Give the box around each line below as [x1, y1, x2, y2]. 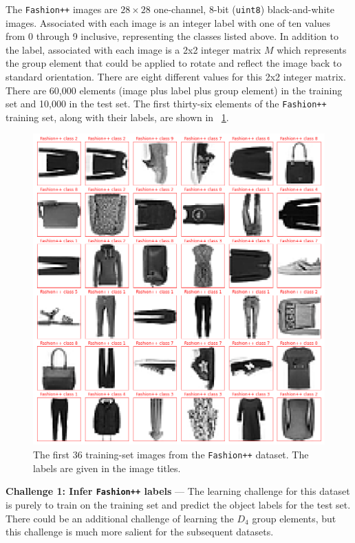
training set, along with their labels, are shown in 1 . [6, 109, 229, 124]
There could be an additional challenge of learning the [6, 511, 234, 525]
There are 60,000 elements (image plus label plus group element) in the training [6, 83, 343, 97]
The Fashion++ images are [6, 2, 118, 16]
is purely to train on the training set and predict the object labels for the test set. [6, 497, 351, 511]
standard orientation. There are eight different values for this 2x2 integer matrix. [6, 70, 346, 84]
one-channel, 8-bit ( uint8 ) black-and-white [153, 2, 334, 16]
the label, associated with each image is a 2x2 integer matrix [6, 42, 261, 56]
